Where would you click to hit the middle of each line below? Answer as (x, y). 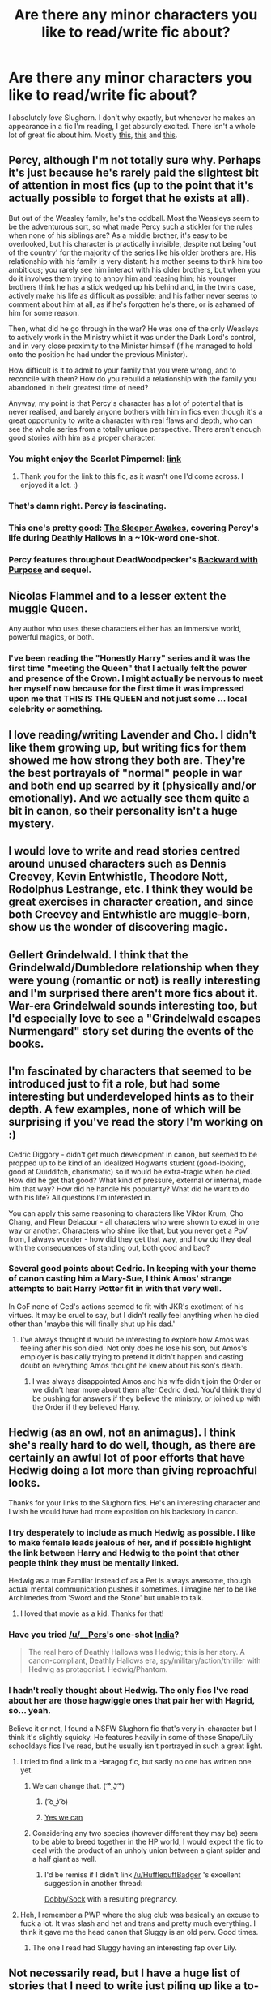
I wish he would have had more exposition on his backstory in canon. (123, 1511)
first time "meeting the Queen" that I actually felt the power (128, 668)
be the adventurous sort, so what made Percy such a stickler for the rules (131, 226)
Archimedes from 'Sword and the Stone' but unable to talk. (106, 1597)
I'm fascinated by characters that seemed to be (130, 1072)
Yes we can (64, 1817)
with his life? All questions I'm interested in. (80, 1197)
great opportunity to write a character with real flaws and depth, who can (130, 420)
